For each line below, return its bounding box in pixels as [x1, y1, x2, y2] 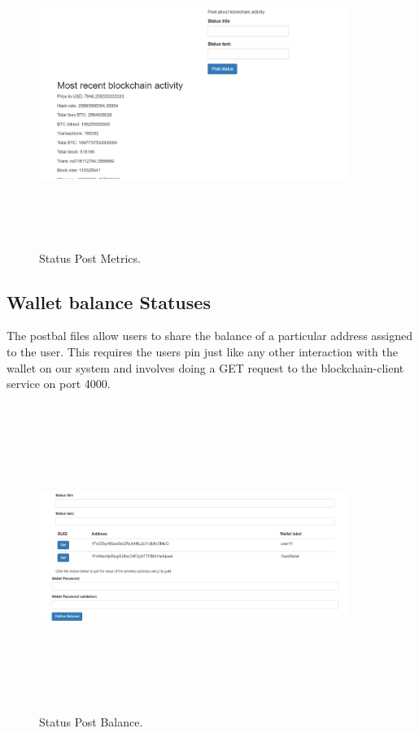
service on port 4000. [7, 375, 111, 392]
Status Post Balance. [39, 713, 143, 731]
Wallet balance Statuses [7, 289, 211, 314]
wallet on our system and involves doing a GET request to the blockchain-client [7, 359, 404, 376]
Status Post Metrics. [39, 249, 141, 266]
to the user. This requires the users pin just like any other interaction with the [7, 343, 398, 360]
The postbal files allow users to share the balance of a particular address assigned [7, 327, 413, 344]
